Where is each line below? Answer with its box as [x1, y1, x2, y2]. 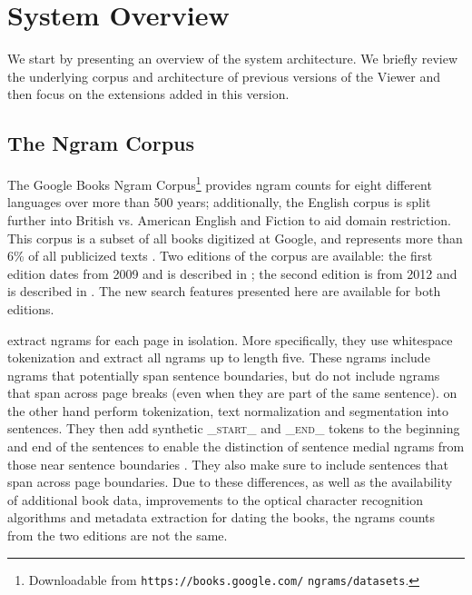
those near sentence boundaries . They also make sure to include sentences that [7, 454, 448, 473]
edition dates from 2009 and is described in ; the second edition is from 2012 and [7, 263, 457, 283]
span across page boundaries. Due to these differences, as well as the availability [7, 472, 453, 491]
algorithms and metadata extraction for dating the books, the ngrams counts [7, 508, 436, 527]
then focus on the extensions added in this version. [7, 84, 290, 104]
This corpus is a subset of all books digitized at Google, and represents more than [7, 228, 463, 247]
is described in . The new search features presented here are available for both [7, 282, 441, 301]
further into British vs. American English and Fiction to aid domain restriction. [7, 210, 451, 229]
